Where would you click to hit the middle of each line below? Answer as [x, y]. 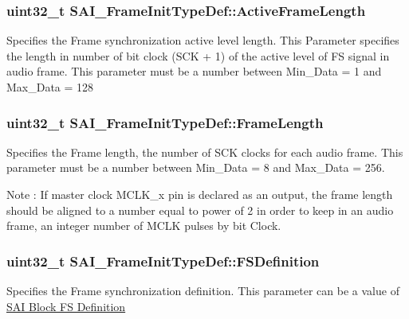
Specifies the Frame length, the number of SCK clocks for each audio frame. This [205, 152]
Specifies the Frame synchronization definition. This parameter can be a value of [203, 290]
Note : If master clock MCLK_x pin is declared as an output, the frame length [200, 194]
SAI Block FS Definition [66, 306]
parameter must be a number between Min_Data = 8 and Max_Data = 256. [196, 167]
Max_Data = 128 [50, 87]
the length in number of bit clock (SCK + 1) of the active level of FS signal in [198, 55]
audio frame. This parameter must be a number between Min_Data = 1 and [194, 71]
